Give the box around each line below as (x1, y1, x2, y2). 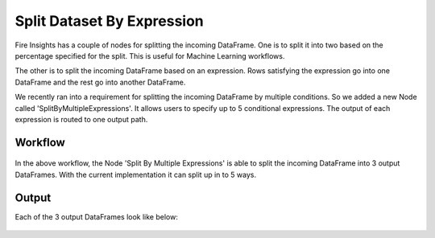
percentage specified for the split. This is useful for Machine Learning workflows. (14, 51, 285, 60)
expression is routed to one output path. (14, 114, 148, 124)
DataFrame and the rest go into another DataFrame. (14, 77, 186, 87)
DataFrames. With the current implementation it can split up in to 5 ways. (14, 170, 257, 179)
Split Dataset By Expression (14, 12, 205, 30)
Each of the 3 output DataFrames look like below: (14, 211, 179, 221)
